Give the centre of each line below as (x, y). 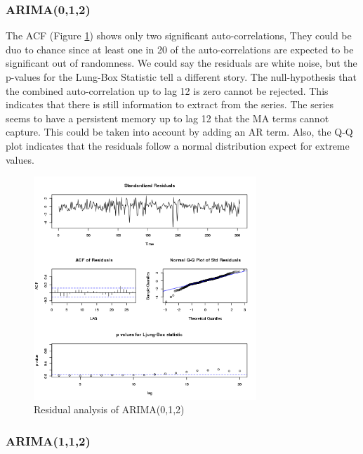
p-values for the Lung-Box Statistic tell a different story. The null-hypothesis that (181, 77)
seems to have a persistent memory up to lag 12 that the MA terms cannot (167, 118)
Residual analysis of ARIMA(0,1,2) (109, 409)
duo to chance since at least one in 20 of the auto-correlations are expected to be (180, 49)
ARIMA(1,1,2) (48, 440)
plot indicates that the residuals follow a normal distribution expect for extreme (178, 145)
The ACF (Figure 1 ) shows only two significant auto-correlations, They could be (179, 35)
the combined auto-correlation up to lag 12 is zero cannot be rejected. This (167, 90)
